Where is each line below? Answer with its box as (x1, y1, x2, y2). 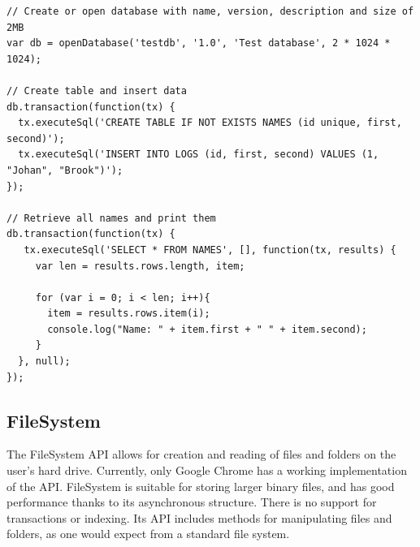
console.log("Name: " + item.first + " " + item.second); (47, 323, 367, 335)
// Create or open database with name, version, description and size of (6, 6, 414, 17)
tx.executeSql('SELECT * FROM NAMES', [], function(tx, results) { (24, 243, 396, 256)
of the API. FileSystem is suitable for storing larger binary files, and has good (6, 477, 395, 494)
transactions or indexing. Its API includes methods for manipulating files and (6, 509, 392, 526)
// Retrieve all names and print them (6, 212, 216, 224)
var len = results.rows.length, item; (35, 260, 245, 272)
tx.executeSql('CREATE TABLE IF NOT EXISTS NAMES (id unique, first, (18, 117, 402, 129)
